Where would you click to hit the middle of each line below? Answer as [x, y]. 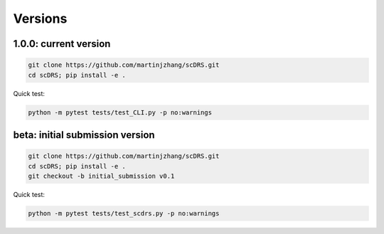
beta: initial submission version [84, 135]
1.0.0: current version [62, 44]
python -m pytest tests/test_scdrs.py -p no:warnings [124, 213]
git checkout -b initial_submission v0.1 [101, 176]
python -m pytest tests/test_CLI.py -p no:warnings [120, 112]
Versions [40, 18]
